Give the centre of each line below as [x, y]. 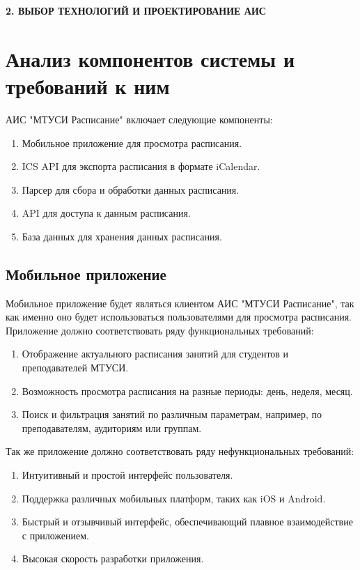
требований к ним [88, 85]
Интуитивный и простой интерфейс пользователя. [127, 475]
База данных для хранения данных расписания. [122, 236]
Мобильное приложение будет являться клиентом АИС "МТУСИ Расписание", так [180, 303]
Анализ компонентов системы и [150, 58]
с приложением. [55, 535]
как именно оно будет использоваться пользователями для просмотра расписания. [179, 317]
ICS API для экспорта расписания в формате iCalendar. [141, 166]
